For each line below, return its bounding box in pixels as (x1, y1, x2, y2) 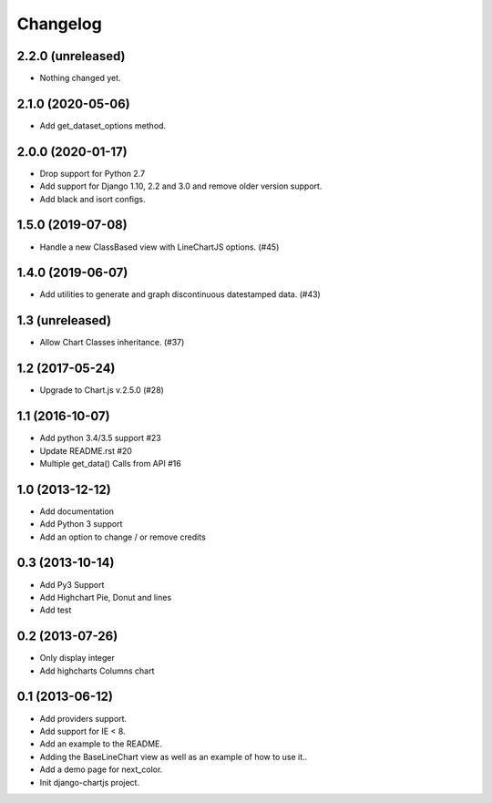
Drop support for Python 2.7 (39, 168, 146, 179)
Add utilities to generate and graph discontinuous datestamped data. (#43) (39, 289, 321, 300)
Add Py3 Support (39, 579, 105, 590)
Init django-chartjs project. (39, 777, 140, 788)
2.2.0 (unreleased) (16, 48, 127, 64)
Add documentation (39, 506, 114, 517)
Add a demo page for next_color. (39, 764, 163, 775)
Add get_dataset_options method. (39, 119, 167, 131)
